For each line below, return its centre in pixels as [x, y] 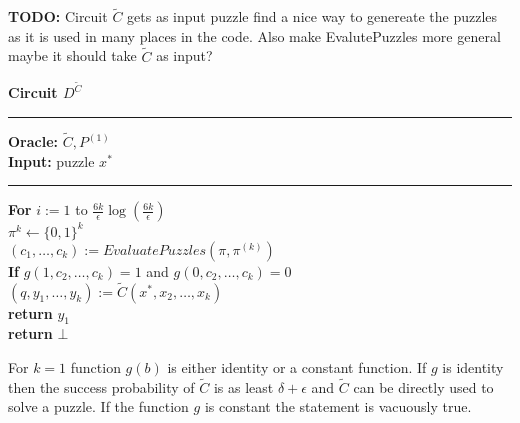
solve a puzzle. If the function [98, 406]
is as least [243, 386]
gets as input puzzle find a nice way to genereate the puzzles [312, 16]
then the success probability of [101, 386]
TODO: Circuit [58, 16]
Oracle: [33, 141]
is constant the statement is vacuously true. [338, 406]
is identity [473, 366]
